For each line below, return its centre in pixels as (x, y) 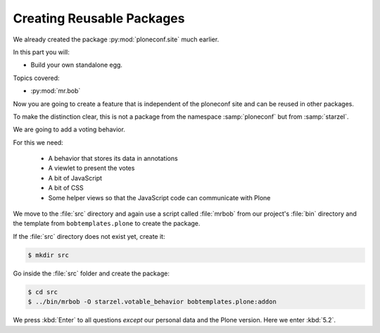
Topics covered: (36, 78)
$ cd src (43, 292)
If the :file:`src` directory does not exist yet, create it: (89, 236)
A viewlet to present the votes (91, 168)
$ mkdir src (49, 255)
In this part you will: (41, 52)
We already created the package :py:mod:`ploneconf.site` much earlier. (116, 39)
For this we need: (38, 142)
